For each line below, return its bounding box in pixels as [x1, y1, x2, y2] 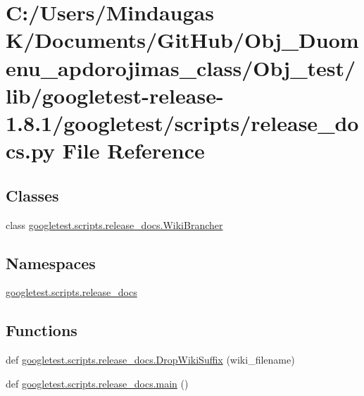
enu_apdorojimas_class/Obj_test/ [6, 53, 356, 82]
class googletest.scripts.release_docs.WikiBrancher [6, 217, 223, 232]
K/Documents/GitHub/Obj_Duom [6, 25, 359, 54]
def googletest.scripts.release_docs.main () [6, 376, 189, 390]
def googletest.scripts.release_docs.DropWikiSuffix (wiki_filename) [6, 352, 295, 367]
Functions [6, 319, 77, 341]
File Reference [62, 136, 205, 165]
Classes [6, 184, 59, 206]
